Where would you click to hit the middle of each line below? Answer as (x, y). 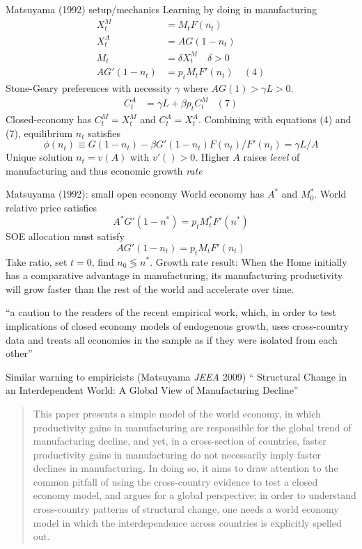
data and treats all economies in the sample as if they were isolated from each (172, 339)
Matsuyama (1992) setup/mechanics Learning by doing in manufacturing (161, 9)
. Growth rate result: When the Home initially (249, 261)
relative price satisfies (51, 208)
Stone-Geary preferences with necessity (89, 88)
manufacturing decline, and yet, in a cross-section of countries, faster (180, 441)
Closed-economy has (49, 119)
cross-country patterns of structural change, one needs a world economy (186, 509)
